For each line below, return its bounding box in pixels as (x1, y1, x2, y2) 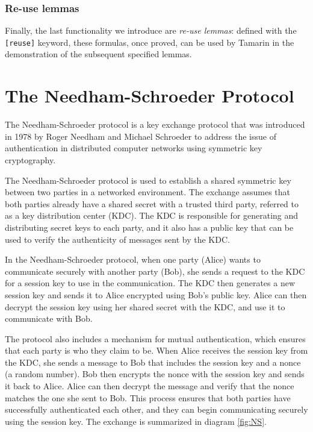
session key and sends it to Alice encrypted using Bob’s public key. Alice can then (5, 288, 307, 301)
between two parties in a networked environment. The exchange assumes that (5, 186, 291, 198)
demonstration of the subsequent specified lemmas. (5, 48, 192, 60)
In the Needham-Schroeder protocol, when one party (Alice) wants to (5, 253, 261, 266)
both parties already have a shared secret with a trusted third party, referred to (5, 197, 299, 210)
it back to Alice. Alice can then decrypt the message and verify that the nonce (5, 380, 294, 392)
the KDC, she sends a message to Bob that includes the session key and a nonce (5, 355, 301, 368)
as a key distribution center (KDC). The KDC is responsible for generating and (5, 209, 299, 222)
